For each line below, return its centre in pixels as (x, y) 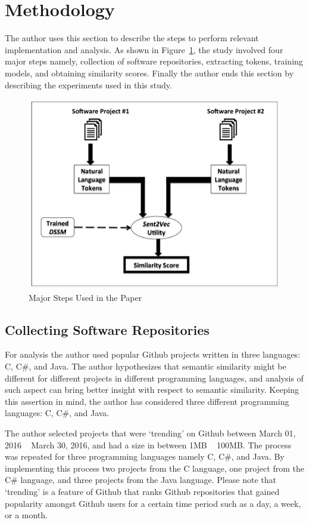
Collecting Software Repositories (107, 329)
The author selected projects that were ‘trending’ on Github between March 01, (150, 433)
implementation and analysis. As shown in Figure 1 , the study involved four (144, 49)
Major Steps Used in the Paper (85, 297)
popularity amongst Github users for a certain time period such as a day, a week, (153, 503)
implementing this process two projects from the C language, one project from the (154, 468)
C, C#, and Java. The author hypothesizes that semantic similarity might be (146, 366)
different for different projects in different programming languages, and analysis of (154, 378)
